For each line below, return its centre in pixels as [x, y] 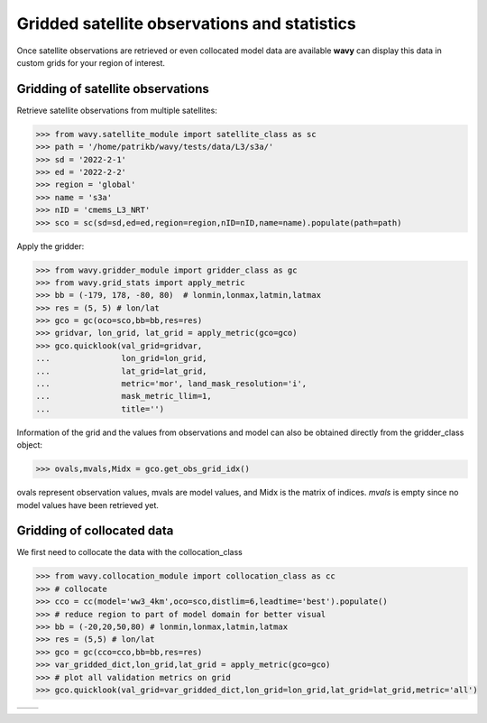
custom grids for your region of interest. [91, 62]
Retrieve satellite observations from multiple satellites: [117, 110]
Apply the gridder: [51, 246]
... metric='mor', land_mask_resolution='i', [171, 384]
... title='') [100, 409]
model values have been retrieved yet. [88, 505]
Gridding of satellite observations [113, 89]
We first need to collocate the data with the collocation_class [129, 552]
